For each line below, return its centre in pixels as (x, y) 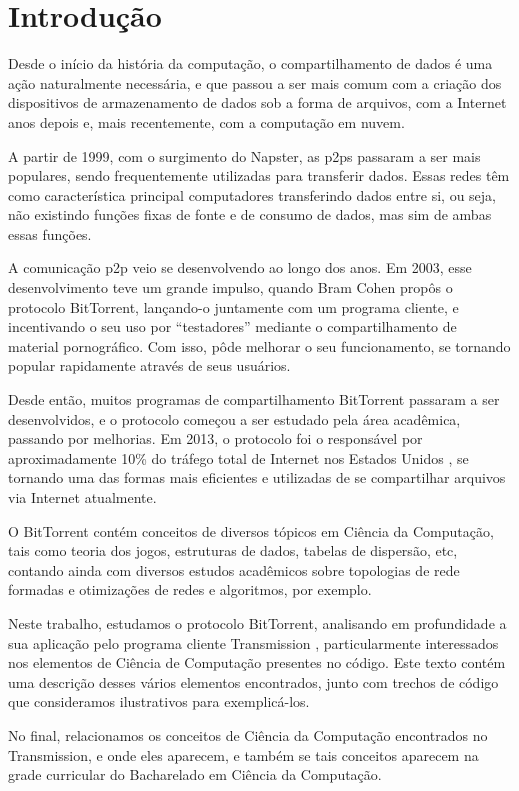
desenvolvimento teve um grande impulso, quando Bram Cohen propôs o (230, 287)
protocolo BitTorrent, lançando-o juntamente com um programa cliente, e (233, 306)
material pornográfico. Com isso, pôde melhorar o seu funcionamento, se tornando (259, 345)
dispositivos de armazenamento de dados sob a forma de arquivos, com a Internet (257, 102)
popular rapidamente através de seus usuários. (149, 365)
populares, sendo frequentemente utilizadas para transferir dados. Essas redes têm (259, 175)
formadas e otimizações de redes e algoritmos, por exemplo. (190, 589)
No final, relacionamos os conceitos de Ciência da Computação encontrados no (248, 734)
